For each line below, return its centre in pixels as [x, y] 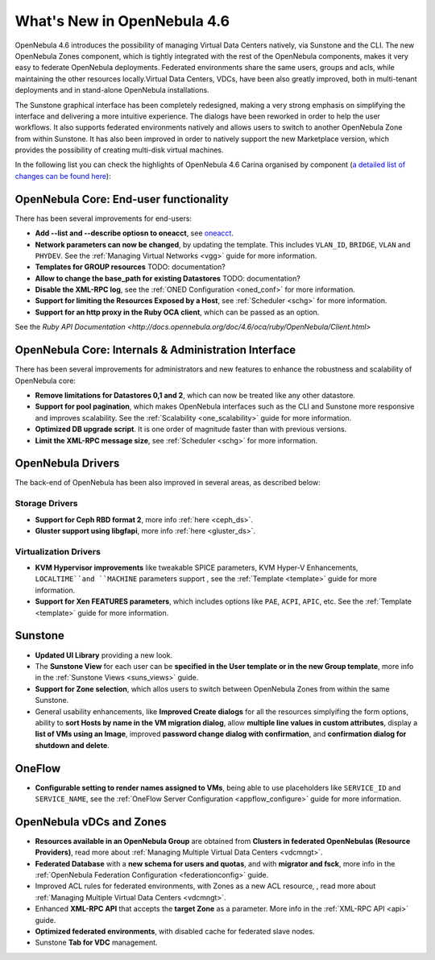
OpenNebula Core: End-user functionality [122, 199]
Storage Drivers [46, 504]
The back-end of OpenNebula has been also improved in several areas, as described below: [168, 483]
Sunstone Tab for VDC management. [96, 942]
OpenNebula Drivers [67, 463]
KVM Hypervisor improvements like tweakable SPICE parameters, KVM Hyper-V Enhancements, [197, 567]
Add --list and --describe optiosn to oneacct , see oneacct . [134, 233]
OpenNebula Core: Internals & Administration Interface [155, 350]
